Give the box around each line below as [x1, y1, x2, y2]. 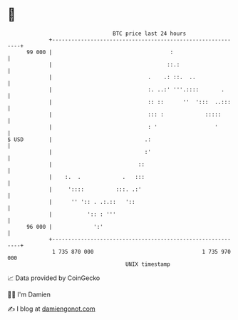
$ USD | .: [7, 135, 152, 143]
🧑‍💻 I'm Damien [7, 290, 51, 299]
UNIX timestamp [125, 260, 171, 268]
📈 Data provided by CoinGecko [7, 274, 100, 282]
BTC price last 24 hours [113, 30, 187, 37]
